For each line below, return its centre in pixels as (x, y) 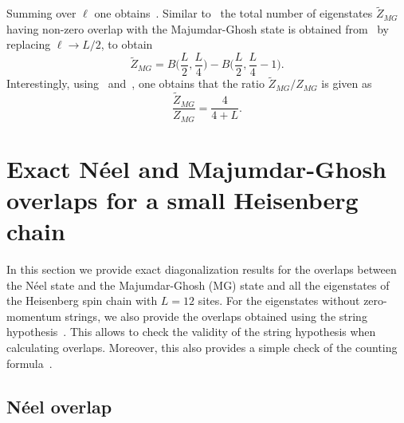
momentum (34, 316)
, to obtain (127, 44)
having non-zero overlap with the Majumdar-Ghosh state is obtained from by (198, 28)
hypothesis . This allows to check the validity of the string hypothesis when (191, 332)
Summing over (41, 13)
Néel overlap (59, 406)
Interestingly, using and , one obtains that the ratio (135, 83)
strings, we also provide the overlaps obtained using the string (216, 316)
